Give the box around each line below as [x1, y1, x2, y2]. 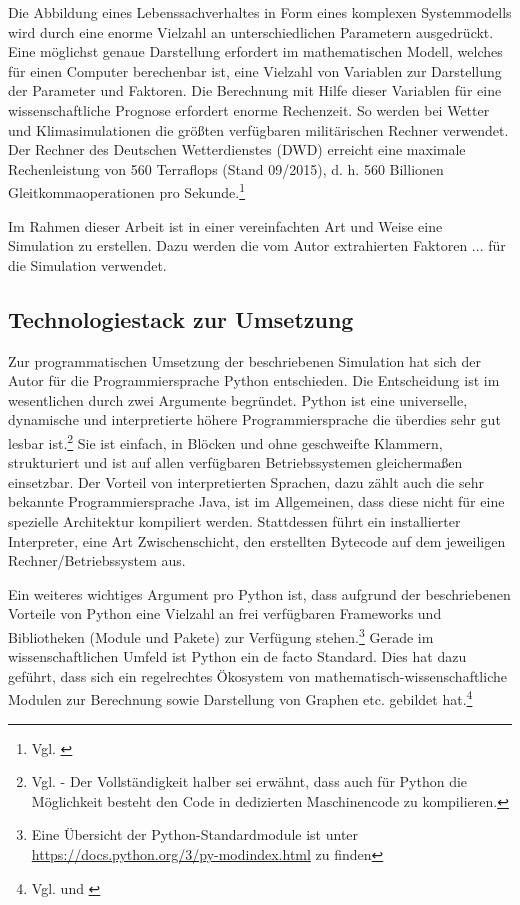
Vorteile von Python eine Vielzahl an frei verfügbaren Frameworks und [8, 603, 442, 624]
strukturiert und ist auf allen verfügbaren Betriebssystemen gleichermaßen [8, 452, 463, 473]
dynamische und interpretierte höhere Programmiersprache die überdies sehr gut [8, 409, 501, 430]
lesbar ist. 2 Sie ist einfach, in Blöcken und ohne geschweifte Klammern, [8, 429, 443, 453]
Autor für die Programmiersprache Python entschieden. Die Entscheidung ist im [8, 370, 500, 391]
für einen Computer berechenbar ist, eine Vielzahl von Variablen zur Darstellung [8, 60, 502, 81]
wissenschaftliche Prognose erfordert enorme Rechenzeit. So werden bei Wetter [8, 99, 490, 120]
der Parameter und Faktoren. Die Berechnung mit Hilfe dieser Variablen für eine [8, 80, 502, 101]
